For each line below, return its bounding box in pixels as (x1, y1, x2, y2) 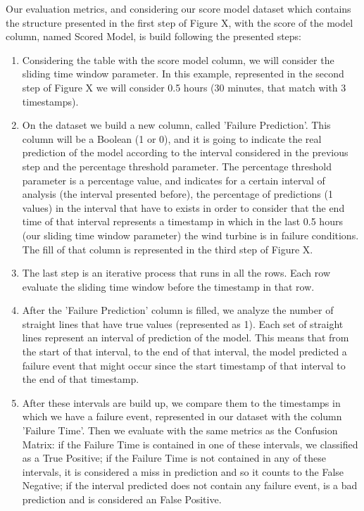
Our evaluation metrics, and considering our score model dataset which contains (6, 1, 351, 15)
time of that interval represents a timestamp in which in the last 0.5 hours (22, 214, 343, 229)
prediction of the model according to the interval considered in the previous (22, 145, 349, 160)
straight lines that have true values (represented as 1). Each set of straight (22, 316, 344, 331)
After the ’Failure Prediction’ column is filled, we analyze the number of (22, 303, 334, 317)
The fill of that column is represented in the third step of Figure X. (22, 241, 313, 256)
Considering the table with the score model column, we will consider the (22, 52, 334, 67)
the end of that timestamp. (22, 372, 139, 386)
